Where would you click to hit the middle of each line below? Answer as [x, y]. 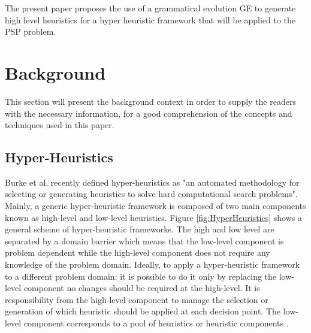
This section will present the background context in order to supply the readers [150, 101]
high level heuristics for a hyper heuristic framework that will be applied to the [150, 19]
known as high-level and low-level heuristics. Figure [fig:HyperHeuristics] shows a [153, 217]
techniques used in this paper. [60, 125]
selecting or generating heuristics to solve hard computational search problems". [151, 194]
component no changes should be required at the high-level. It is [142, 288]
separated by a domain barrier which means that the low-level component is [144, 240]
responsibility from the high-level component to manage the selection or [137, 299]
